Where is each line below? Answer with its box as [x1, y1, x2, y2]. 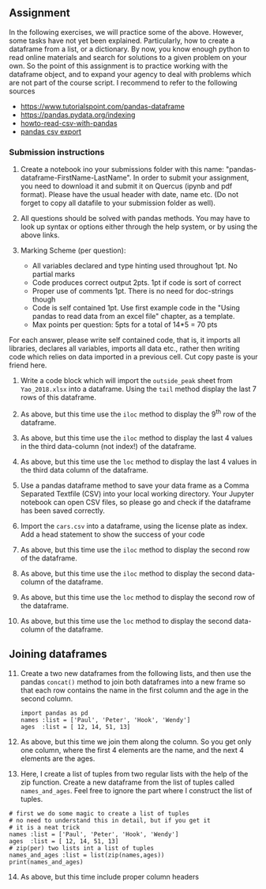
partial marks [32, 269, 76, 279]
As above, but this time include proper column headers [20, 872, 200, 881]
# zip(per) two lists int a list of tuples [9, 844, 155, 852]
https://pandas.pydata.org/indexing [20, 110, 136, 120]
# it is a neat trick [9, 823, 81, 831]
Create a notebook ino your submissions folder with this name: [20, 165, 224, 174]
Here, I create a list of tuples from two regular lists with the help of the [20, 769, 249, 778]
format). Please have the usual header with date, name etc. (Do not [20, 190, 239, 199]
